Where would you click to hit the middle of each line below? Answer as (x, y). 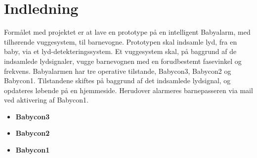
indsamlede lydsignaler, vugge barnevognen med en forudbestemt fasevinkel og (123, 61)
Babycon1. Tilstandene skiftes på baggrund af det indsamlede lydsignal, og (117, 80)
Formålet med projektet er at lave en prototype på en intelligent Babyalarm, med (127, 32)
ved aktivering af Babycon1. (46, 100)
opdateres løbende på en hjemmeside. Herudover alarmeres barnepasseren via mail (128, 90)
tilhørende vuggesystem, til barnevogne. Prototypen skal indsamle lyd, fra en (121, 41)
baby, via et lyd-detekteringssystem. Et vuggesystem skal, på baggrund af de (120, 51)
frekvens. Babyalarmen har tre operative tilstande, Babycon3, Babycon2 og (118, 71)
